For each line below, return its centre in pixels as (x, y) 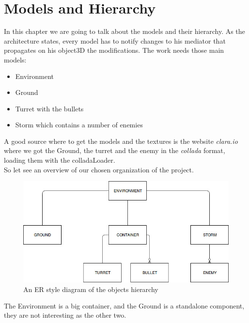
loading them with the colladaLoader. (60, 160)
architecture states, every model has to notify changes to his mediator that (115, 40)
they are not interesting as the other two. (65, 315)
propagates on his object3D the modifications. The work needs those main (114, 50)
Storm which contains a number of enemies (79, 125)
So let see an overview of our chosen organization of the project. (99, 169)
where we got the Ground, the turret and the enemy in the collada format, (115, 150)
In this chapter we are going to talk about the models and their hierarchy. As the (124, 31)
